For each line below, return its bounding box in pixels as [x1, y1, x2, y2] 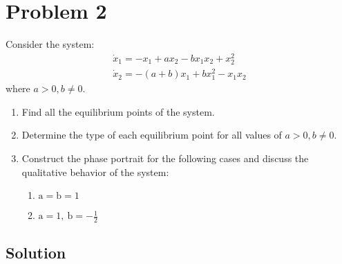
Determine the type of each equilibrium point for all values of [21, 127, 282, 142]
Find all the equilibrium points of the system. [21, 104, 215, 118]
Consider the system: [6, 37, 95, 51]
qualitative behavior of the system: [21, 164, 169, 179]
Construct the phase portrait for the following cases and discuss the [21, 151, 309, 166]
